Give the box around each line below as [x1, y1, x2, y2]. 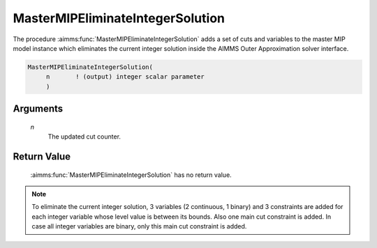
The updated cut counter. [47, 132, 121, 141]
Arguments [13, 103, 64, 115]
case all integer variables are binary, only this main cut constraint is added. [31, 222, 247, 231]
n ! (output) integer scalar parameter [45, 73, 205, 81]
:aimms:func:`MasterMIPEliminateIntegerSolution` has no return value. [30, 171, 232, 179]
